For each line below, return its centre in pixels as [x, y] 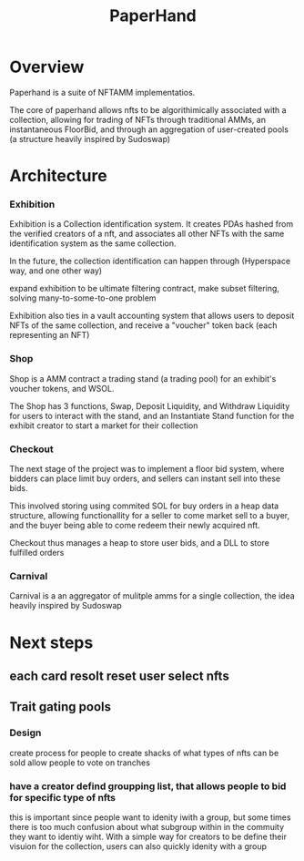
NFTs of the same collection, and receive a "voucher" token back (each [143, 325]
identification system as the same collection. [93, 243]
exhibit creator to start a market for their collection [104, 425]
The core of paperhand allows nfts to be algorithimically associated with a [148, 109]
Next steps [51, 642]
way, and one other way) [56, 271]
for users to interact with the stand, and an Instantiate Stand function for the [152, 415]
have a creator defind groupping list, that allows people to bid [148, 786]
